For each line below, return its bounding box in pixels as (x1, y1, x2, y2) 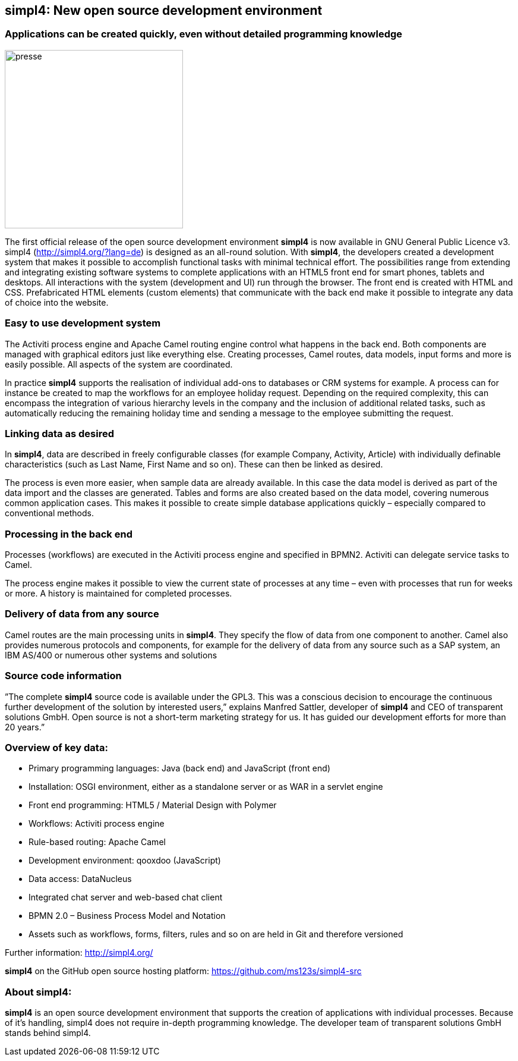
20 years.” (5, 721, 45, 732)
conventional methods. (5, 508, 94, 519)
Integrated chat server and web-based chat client (29, 892, 223, 903)
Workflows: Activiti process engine (29, 818, 165, 829)
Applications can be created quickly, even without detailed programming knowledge (5, 28, 403, 40)
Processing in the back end (5, 528, 132, 540)
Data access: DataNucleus (29, 874, 132, 884)
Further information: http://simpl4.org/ (5, 947, 153, 958)
